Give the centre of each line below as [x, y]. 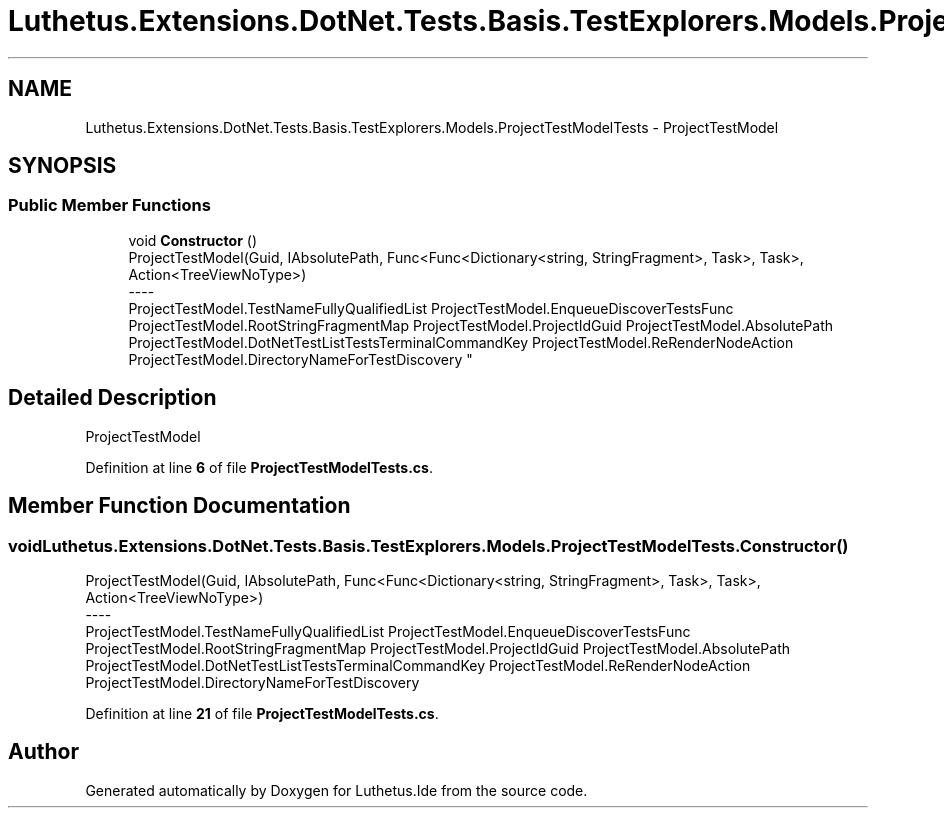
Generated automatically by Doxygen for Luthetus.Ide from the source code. [336, 790]
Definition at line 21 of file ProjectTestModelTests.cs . [262, 713]
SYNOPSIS [62, 166]
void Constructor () [192, 240]
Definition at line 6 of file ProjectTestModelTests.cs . [259, 467]
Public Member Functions [109, 205]
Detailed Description [112, 398]
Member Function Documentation [179, 506]
